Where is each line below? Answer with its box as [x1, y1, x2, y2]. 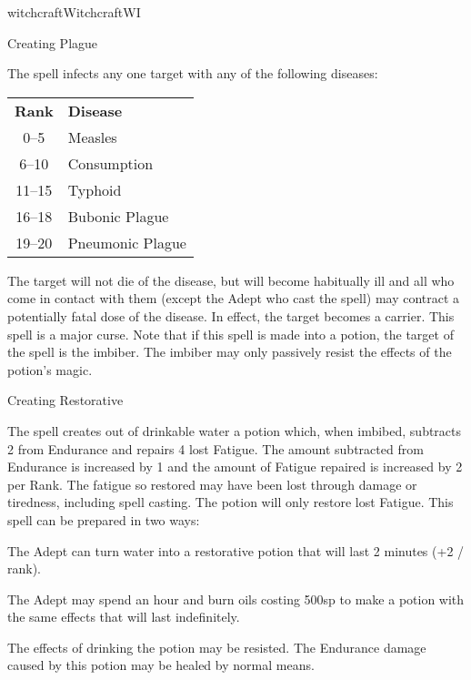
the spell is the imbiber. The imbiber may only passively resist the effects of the [7, 342, 452, 361]
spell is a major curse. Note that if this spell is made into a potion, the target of [7, 324, 454, 343]
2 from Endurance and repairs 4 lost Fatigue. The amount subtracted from [7, 439, 424, 458]
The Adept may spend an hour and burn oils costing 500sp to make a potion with [7, 589, 465, 608]
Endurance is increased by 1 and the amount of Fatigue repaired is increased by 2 [7, 457, 463, 476]
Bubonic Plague [67, 205, 169, 227]
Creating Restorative [7, 391, 124, 410]
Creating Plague [7, 33, 98, 52]
